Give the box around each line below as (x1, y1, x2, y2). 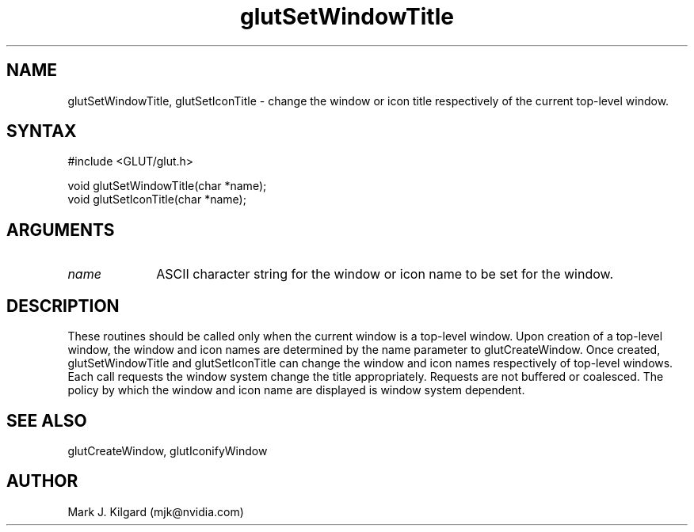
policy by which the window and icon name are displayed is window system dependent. (67, 383, 525, 397)
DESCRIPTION (6, 295, 120, 316)
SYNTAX (6, 121, 77, 142)
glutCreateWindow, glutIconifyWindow (67, 443, 268, 458)
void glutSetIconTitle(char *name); (67, 192, 246, 207)
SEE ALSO (6, 410, 87, 431)
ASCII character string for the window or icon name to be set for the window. (156, 266, 614, 283)
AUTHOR (6, 471, 78, 492)
